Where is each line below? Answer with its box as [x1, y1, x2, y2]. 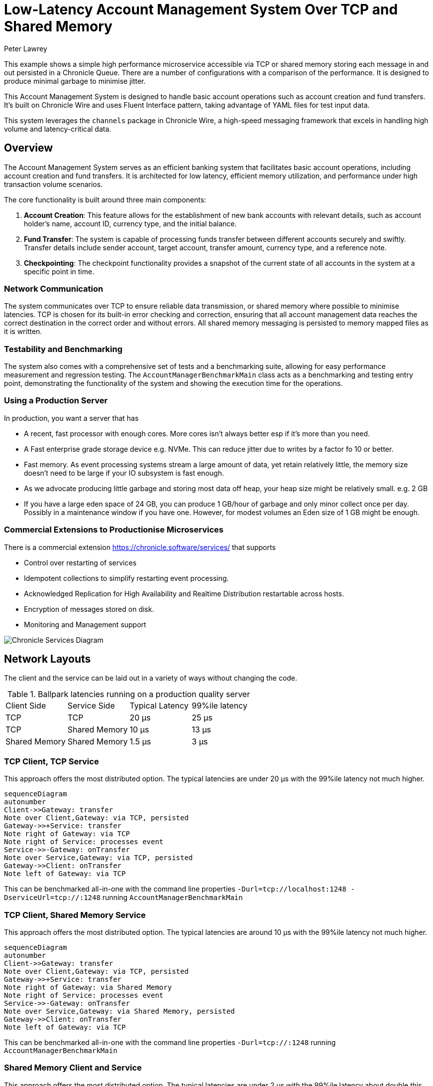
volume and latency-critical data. [4, 124, 111, 133]
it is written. [4, 327, 42, 336]
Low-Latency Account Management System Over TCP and [4, 1, 398, 18]
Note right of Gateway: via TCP [4, 830, 130, 838]
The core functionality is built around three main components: [4, 195, 207, 204]
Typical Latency [129, 701, 189, 711]
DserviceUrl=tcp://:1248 [4, 894, 101, 902]
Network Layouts [4, 653, 91, 666]
